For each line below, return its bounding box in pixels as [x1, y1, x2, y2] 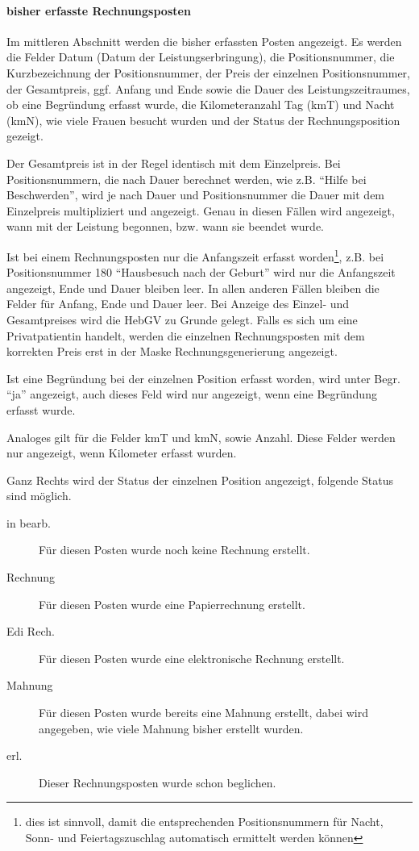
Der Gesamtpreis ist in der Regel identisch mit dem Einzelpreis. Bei [6, 154, 341, 171]
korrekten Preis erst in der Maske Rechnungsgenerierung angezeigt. [6, 343, 338, 360]
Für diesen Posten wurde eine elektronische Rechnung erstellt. [39, 649, 345, 666]
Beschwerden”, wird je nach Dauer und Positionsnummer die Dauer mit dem [6, 186, 385, 203]
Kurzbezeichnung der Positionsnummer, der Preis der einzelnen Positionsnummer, [6, 64, 410, 81]
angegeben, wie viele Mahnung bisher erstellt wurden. [39, 720, 304, 736]
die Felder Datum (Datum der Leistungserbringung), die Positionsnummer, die [6, 48, 395, 65]
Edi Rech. [6, 623, 55, 640]
